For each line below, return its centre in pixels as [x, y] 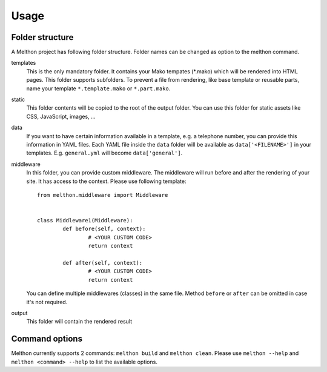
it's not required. [47, 302]
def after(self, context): [103, 263]
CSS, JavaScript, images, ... [61, 116]
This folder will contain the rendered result [79, 322]
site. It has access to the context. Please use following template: [107, 181]
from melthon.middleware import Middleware [103, 195]
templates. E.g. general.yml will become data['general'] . [104, 153]
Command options [47, 339]
